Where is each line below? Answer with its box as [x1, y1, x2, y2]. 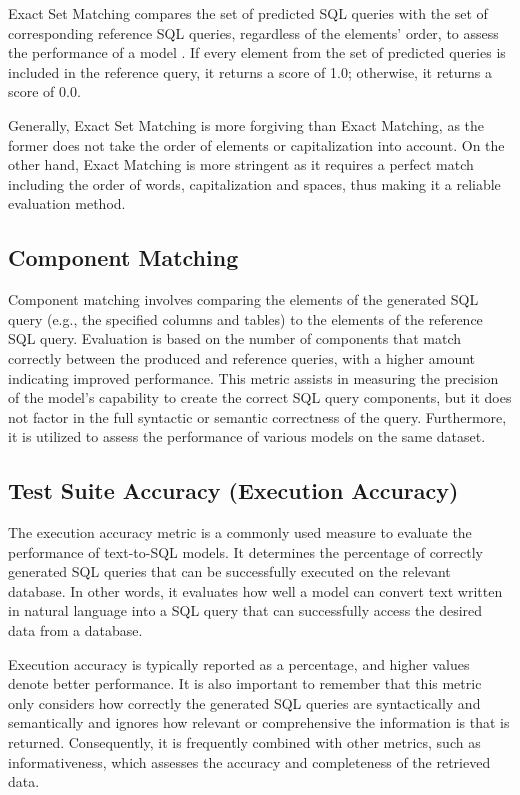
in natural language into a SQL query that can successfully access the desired [8, 600, 483, 621]
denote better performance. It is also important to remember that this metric [8, 673, 482, 694]
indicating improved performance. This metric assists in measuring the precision [8, 367, 499, 388]
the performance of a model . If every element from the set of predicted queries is [8, 42, 506, 63]
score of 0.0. [8, 81, 81, 102]
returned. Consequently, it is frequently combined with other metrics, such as [8, 732, 481, 753]
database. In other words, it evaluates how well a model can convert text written [8, 580, 503, 601]
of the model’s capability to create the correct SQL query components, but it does [8, 387, 512, 408]
